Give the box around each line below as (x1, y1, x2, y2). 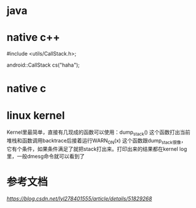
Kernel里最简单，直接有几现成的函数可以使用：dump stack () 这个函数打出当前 (6, 129, 191, 137)
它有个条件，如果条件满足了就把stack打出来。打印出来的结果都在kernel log (6, 145, 187, 152)
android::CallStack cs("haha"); (6, 61, 80, 68)
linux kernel (6, 109, 65, 122)
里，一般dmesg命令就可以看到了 (6, 152, 85, 160)
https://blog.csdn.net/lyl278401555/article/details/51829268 (6, 195, 153, 202)
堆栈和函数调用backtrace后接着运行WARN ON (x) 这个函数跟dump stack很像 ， (6, 137, 187, 145)
